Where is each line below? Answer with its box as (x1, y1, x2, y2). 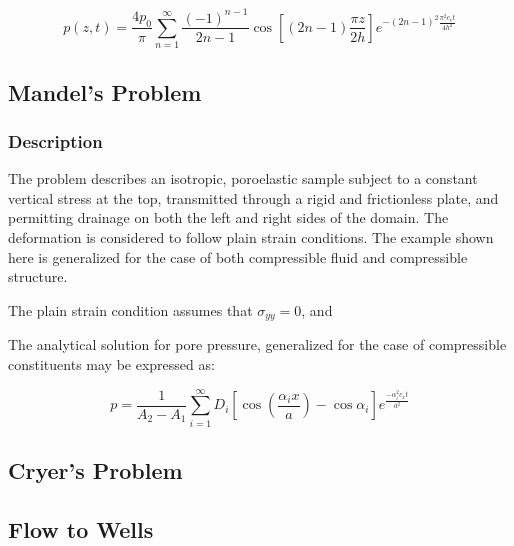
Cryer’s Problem (8, 455, 183, 486)
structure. (8, 266, 68, 287)
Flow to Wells (8, 513, 154, 544)
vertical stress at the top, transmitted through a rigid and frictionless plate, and (8, 187, 499, 208)
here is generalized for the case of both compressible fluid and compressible (8, 246, 468, 267)
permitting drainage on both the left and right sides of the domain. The (8, 207, 449, 228)
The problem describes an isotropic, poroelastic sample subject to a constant (8, 168, 478, 189)
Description (8, 129, 103, 153)
